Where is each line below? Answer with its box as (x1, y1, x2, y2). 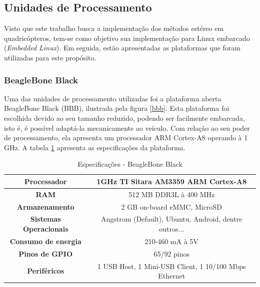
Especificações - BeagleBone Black (77, 159, 182, 169)
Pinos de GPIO (18, 248, 73, 259)
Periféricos (27, 266, 64, 276)
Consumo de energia (9, 236, 81, 246)
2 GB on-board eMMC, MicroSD (121, 201, 222, 212)
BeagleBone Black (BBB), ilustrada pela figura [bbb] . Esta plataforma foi (4, 103, 229, 113)
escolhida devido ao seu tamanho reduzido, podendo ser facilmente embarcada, (4, 112, 245, 123)
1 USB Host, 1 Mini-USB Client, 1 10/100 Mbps (97, 261, 246, 271)
